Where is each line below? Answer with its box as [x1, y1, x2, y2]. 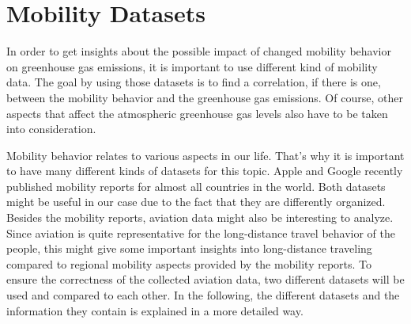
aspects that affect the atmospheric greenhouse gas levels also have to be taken [6, 105, 388, 121]
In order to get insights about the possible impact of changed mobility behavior [6, 43, 391, 59]
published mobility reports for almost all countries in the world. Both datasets [6, 177, 386, 194]
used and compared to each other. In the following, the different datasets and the [6, 287, 400, 303]
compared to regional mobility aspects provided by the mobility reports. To [6, 255, 372, 272]
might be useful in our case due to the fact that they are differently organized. [6, 193, 386, 210]
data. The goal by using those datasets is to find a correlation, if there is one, [6, 74, 381, 90]
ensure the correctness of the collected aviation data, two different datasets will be [6, 271, 405, 288]
